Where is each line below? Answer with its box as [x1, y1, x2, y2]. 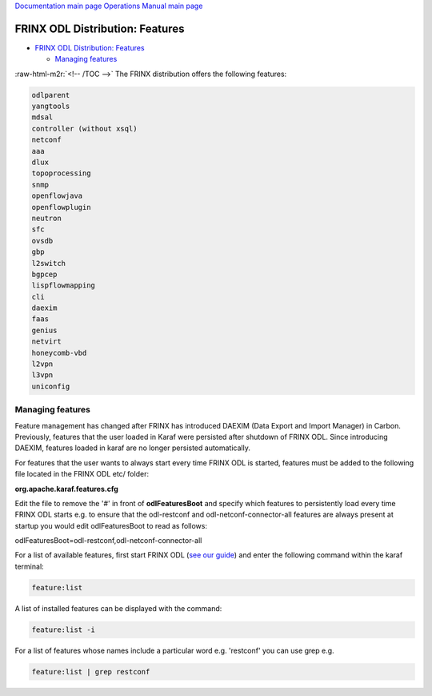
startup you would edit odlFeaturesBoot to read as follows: [14, 521, 208, 530]
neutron [31, 213, 62, 223]
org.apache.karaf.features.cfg [14, 484, 119, 493]
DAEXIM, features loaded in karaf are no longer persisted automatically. [14, 443, 251, 453]
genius [31, 325, 58, 335]
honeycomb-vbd [31, 348, 87, 357]
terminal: [14, 561, 44, 571]
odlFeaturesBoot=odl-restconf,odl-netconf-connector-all [14, 536, 202, 545]
